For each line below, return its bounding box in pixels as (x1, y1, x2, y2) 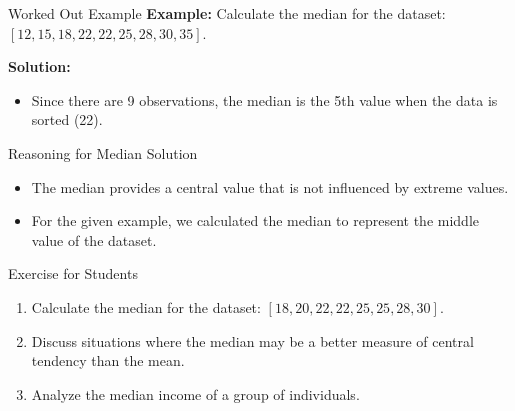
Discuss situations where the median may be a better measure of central (31, 330, 474, 351)
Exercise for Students (8, 263, 138, 284)
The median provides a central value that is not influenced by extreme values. (31, 176, 509, 197)
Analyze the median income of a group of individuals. (31, 383, 360, 404)
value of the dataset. (31, 229, 157, 250)
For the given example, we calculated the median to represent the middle (31, 210, 479, 231)
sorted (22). (31, 109, 103, 130)
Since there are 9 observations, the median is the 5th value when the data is (31, 89, 498, 110)
